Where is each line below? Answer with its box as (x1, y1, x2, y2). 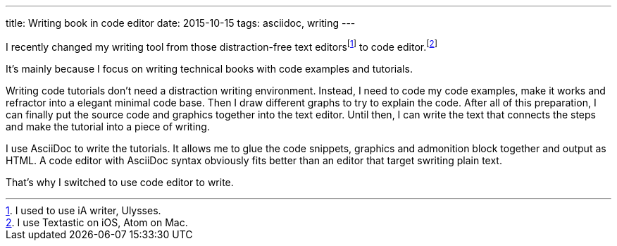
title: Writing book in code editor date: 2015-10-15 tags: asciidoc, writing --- (6, 17, 356, 29)
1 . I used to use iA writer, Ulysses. (6, 204, 161, 216)
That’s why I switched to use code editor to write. (6, 176, 234, 188)
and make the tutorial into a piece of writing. (6, 120, 210, 133)
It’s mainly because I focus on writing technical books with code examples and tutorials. (6, 62, 413, 75)
